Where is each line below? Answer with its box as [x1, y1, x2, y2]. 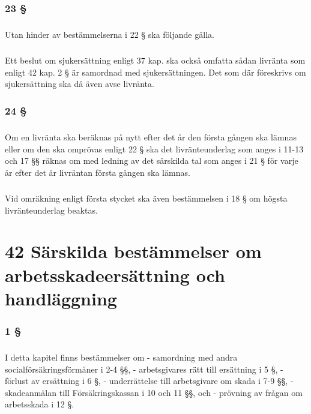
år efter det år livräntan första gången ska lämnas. [5, 166, 190, 178]
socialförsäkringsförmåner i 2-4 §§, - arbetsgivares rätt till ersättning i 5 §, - [5, 362, 283, 375]
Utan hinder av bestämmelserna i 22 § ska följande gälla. [5, 28, 214, 41]
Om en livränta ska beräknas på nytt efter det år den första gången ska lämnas [5, 131, 297, 143]
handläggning [5, 286, 117, 310]
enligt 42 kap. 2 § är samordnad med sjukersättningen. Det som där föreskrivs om [5, 65, 306, 78]
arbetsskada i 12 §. [5, 398, 74, 410]
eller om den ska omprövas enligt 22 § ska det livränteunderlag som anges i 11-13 [5, 142, 304, 155]
